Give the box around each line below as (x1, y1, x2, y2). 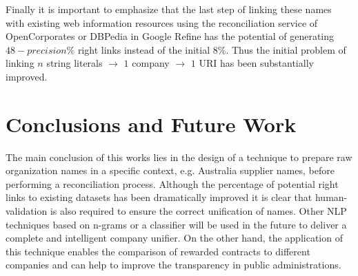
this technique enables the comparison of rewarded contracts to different (6, 244, 310, 258)
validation (6, 204, 48, 218)
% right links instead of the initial (66, 42, 210, 56)
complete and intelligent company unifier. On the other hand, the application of (6, 231, 343, 245)
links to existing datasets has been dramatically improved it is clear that (6, 190, 312, 204)
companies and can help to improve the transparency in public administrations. (6, 257, 341, 272)
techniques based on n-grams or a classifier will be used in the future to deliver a (6, 217, 347, 231)
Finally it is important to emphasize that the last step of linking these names (6, 2, 332, 16)
